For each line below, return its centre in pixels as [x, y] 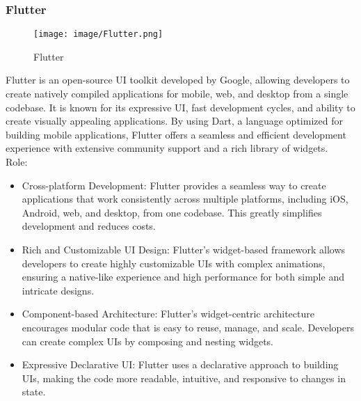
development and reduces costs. [89, 226]
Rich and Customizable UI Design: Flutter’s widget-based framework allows [184, 249]
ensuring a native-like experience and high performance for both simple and [183, 277]
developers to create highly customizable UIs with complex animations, [174, 263]
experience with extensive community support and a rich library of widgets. [167, 148]
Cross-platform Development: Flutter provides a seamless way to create [174, 185]
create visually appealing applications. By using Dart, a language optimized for [174, 121]
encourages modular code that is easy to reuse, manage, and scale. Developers [188, 327]
